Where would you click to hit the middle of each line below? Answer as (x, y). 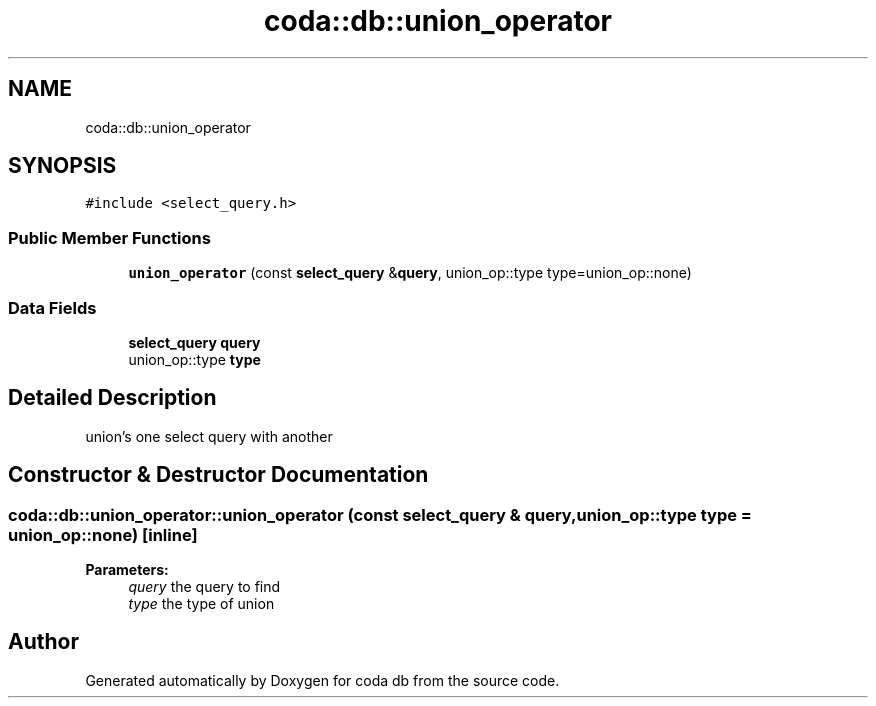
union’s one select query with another (209, 436)
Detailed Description (112, 398)
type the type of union (201, 603)
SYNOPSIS (62, 166)
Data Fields (52, 307)
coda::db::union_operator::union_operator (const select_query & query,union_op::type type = (380, 514)
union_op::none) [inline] (103, 534)
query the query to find (204, 586)
